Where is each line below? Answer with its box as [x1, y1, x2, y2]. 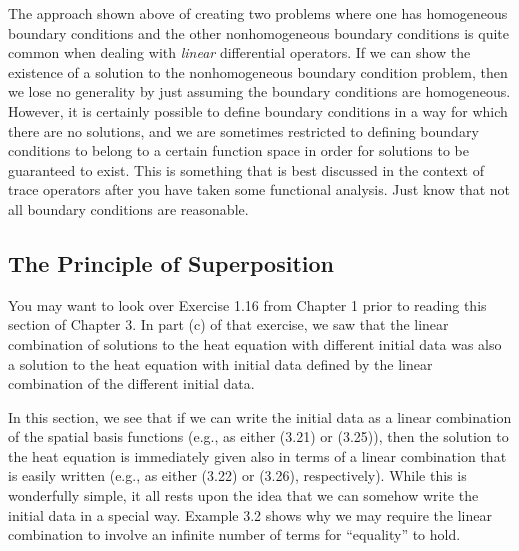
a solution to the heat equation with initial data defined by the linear [8, 353, 433, 374]
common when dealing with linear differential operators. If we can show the [8, 42, 471, 63]
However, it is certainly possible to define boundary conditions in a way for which [8, 100, 508, 121]
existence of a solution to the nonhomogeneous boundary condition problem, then [8, 61, 508, 82]
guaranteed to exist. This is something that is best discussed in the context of [8, 159, 484, 180]
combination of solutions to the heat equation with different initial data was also [8, 333, 502, 354]
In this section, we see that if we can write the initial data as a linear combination [8, 406, 512, 427]
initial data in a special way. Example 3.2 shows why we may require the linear [8, 504, 492, 525]
